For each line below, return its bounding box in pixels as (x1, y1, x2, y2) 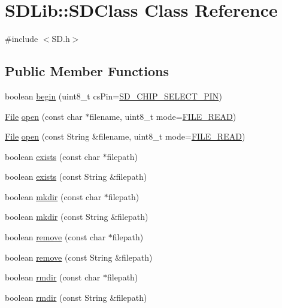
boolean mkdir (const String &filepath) (5, 210, 148, 223)
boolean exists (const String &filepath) (5, 170, 147, 183)
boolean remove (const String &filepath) (5, 250, 153, 263)
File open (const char (5, 110, 83, 122)
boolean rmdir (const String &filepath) (5, 291, 147, 303)
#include (5, 32, 38, 45)
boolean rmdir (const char (5, 271, 101, 283)
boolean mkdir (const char (5, 190, 102, 203)
